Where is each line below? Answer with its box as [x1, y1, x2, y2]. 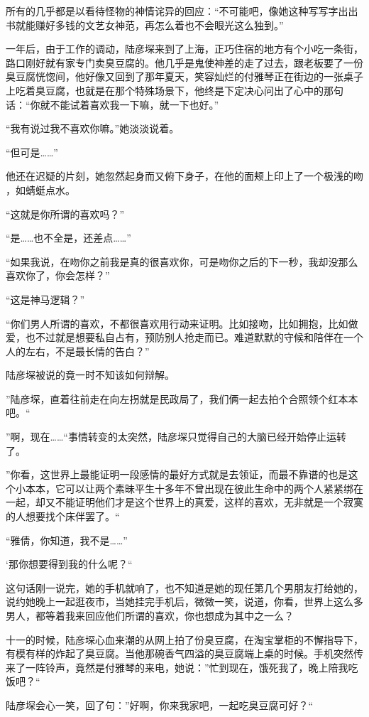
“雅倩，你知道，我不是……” [6, 532, 128, 547]
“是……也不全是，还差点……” [6, 230, 131, 245]
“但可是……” [6, 144, 58, 159]
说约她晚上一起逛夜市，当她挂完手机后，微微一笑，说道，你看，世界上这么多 [6, 594, 363, 609]
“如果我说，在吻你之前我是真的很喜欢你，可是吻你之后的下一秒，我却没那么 [6, 254, 358, 269]
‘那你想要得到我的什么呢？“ [6, 556, 133, 571]
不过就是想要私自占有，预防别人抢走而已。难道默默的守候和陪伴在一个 [35, 330, 363, 345]
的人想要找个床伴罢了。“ [6, 509, 120, 524]
